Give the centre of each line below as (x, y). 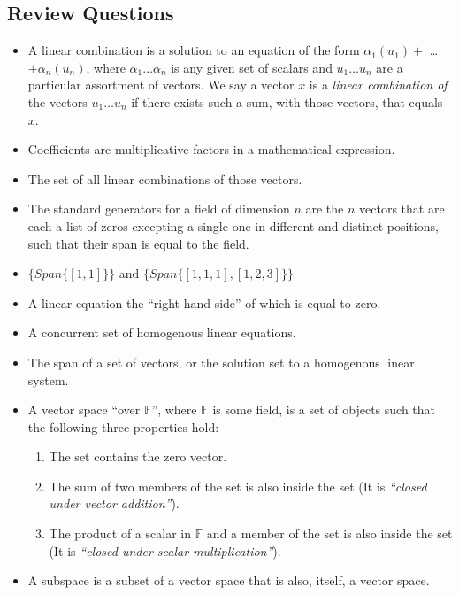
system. (48, 379)
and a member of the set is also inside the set (329, 533)
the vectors (57, 101)
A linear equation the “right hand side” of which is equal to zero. (204, 302)
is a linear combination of (378, 85)
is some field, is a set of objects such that (324, 410)
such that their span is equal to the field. (138, 243)
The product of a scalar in (120, 533)
